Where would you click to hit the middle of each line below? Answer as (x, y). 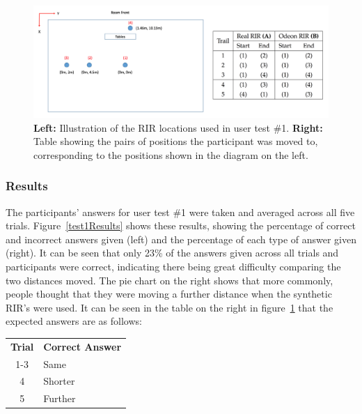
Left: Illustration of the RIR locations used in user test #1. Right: (178, 127)
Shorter (59, 381)
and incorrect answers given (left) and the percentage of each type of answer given (181, 239)
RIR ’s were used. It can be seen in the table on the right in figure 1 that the (170, 307)
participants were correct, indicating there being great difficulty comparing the (173, 267)
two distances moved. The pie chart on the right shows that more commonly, (170, 280)
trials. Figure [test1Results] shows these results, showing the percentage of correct (181, 225)
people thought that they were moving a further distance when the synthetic (169, 294)
